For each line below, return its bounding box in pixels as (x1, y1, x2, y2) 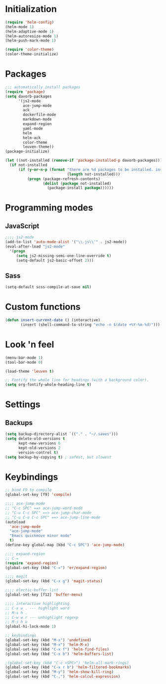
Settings (5, 399, 41, 410)
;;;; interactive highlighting (5, 601, 70, 606)
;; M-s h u (5, 619, 28, 625)
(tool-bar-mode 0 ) (5, 360, 43, 365)
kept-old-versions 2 (18, 445, 61, 450)
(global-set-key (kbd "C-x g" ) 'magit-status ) (5, 579, 103, 584)
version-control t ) (18, 450, 58, 455)
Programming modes (5, 202, 93, 214)
